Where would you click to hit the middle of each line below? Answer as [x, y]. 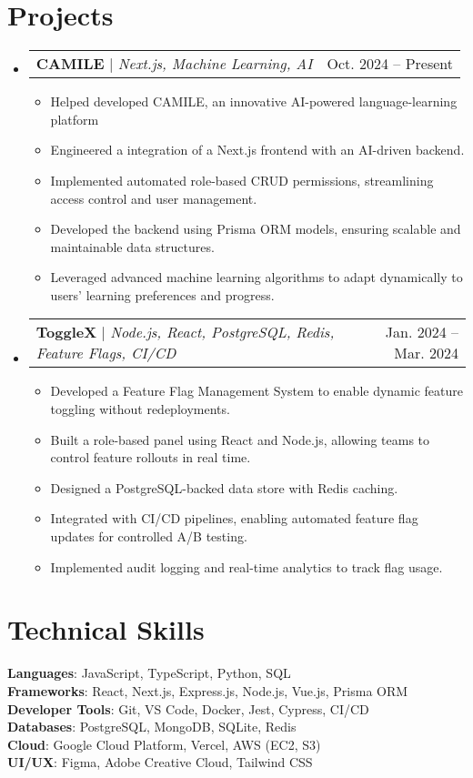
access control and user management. [154, 198]
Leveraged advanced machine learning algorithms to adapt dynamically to [257, 277]
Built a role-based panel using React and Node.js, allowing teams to [240, 439]
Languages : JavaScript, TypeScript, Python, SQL [149, 673]
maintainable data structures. [132, 246]
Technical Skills [106, 629]
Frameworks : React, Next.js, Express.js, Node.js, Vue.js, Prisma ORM [208, 690]
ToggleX [66, 332]
